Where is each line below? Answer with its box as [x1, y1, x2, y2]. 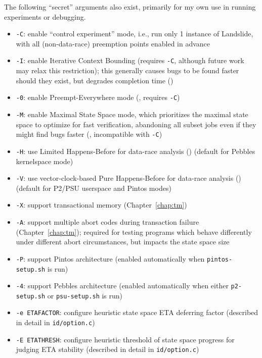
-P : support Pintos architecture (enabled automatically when [16, 253, 205, 264]
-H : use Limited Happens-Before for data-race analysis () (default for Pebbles [16, 145, 255, 156]
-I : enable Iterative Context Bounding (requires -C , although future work [16, 55, 244, 66]
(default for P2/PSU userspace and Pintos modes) [16, 182, 171, 193]
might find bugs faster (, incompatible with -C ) [16, 129, 162, 139]
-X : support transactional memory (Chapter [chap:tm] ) [16, 199, 187, 210]
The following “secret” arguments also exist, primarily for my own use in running [4, 2, 256, 12]
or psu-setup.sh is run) [47, 290, 123, 300]
